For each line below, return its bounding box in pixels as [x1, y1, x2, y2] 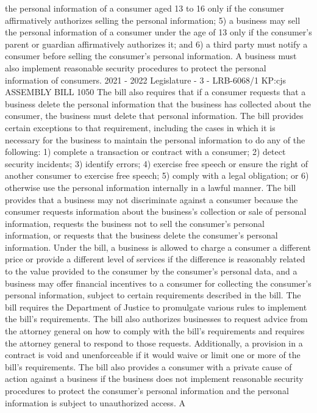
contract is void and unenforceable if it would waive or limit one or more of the [5, 348, 301, 361]
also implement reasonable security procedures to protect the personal [5, 61, 266, 74]
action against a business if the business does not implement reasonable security [5, 372, 304, 385]
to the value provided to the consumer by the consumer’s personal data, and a [5, 265, 297, 278]
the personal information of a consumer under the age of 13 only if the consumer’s [5, 26, 312, 38]
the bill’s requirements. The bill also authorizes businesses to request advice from [5, 312, 308, 325]
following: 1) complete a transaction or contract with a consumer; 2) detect [5, 145, 286, 158]
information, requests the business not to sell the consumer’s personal [5, 217, 265, 229]
